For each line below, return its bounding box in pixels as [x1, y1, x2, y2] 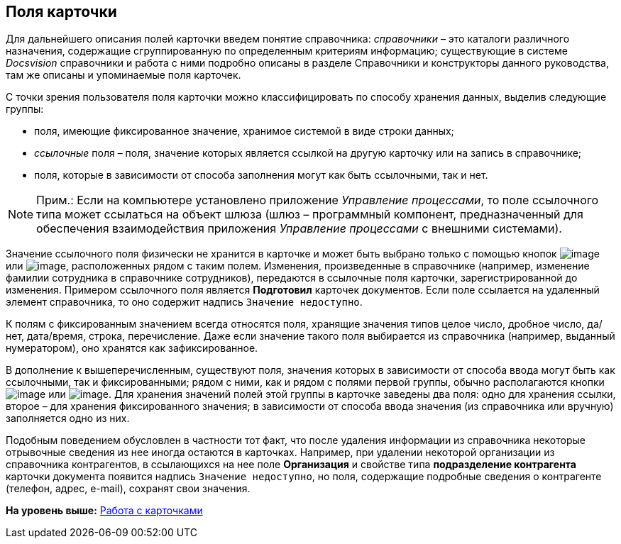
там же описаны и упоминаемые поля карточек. [6, 69, 241, 82]
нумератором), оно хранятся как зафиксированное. [6, 342, 258, 355]
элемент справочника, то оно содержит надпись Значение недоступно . [6, 296, 363, 309]
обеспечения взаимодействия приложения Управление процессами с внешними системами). [36, 221, 562, 236]
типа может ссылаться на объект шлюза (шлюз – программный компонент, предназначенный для [36, 207, 583, 222]
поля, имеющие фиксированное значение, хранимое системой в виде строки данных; [34, 125, 454, 138]
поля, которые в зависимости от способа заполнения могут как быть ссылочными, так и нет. [34, 169, 488, 182]
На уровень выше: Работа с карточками [6, 504, 203, 517]
